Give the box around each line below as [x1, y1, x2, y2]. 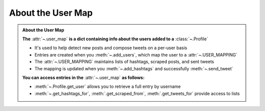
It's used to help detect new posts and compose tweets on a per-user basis [34, 45, 187, 51]
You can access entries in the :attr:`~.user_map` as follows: [22, 74, 145, 81]
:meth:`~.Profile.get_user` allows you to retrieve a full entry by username [34, 83, 181, 89]
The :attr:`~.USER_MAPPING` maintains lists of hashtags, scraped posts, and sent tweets [34, 59, 214, 65]
